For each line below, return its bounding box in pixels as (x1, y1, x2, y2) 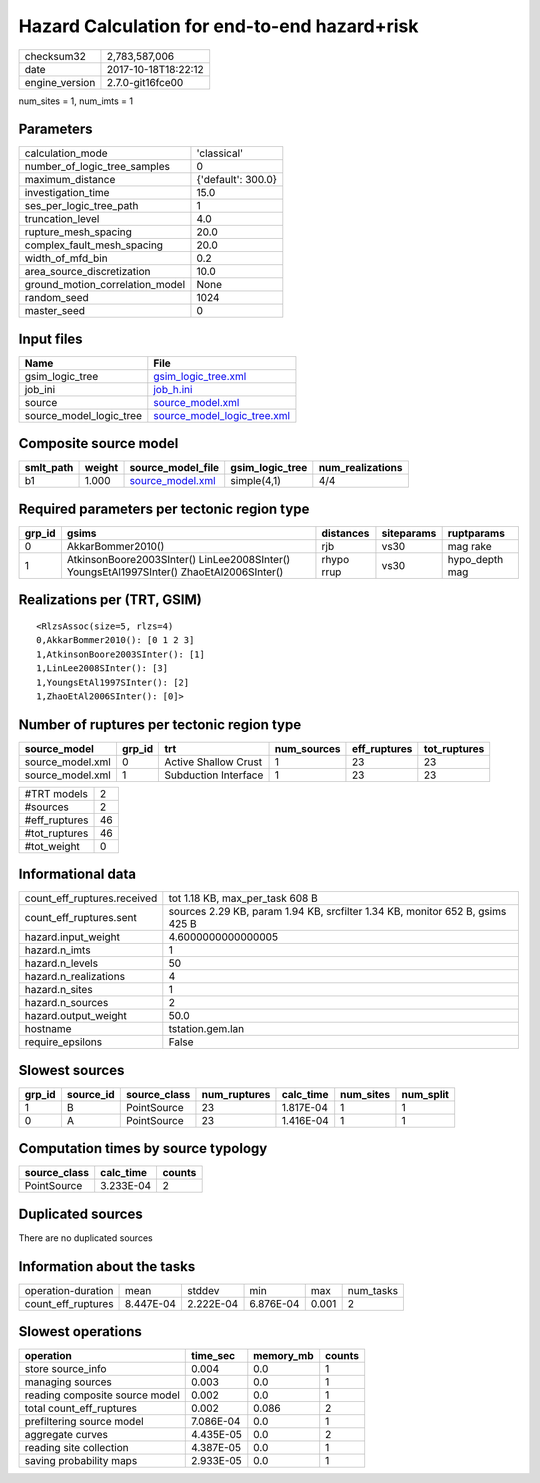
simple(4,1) (230, 474, 282, 488)
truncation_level (24, 212, 100, 226)
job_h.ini (153, 382, 193, 396)
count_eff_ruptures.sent (24, 911, 137, 925)
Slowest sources (18, 1061, 125, 1079)
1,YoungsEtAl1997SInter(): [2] (36, 676, 190, 688)
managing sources (24, 1375, 112, 1389)
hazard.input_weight (24, 930, 120, 944)
